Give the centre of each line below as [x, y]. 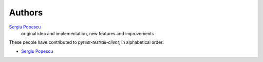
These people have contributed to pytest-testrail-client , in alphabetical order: [86, 42]
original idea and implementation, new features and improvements [88, 33]
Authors [26, 12]
